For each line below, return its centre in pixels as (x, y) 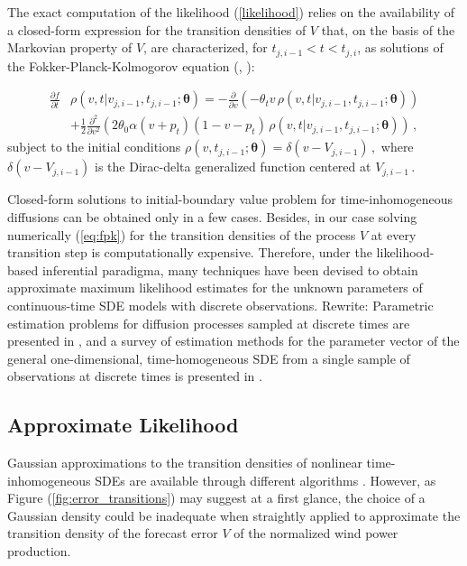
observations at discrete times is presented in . (135, 376)
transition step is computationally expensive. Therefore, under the (190, 252)
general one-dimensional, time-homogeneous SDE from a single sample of (209, 358)
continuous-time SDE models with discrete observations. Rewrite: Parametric (220, 305)
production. (39, 551)
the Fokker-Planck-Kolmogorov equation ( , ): (131, 65)
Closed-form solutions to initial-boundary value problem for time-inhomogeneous (230, 199)
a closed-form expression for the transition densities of (157, 29)
